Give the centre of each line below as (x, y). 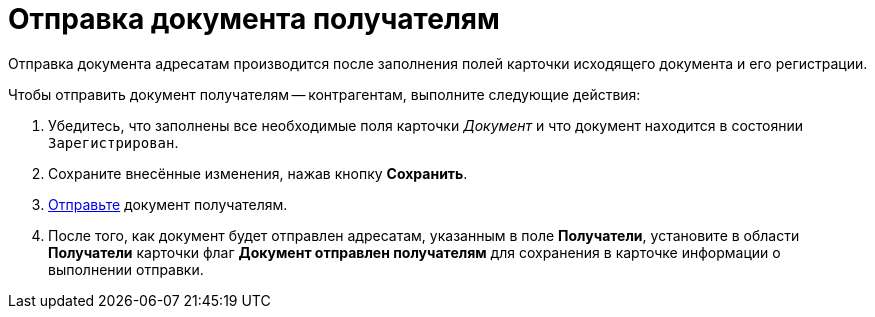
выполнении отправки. (126, 269)
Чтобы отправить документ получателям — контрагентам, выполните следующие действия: (324, 94)
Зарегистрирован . (113, 142)
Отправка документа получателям (254, 19)
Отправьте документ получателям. (168, 204)
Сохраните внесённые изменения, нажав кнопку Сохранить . (258, 173)
